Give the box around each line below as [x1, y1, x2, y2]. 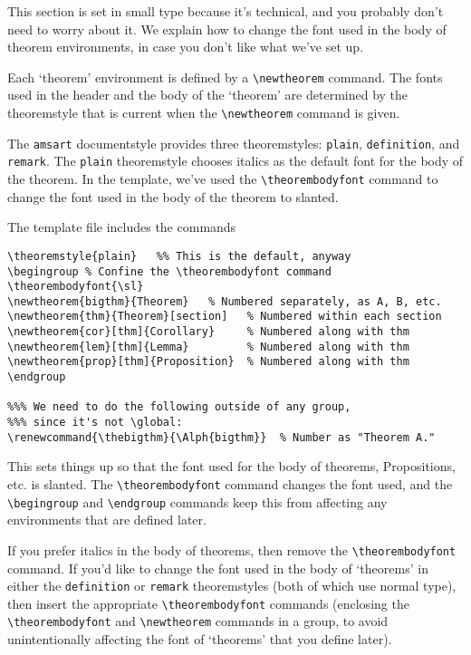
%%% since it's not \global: [7, 416, 183, 429]
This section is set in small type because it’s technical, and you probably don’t [7, 2, 444, 20]
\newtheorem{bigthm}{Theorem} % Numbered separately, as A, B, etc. [7, 294, 442, 308]
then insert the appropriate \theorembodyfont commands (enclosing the [7, 593, 409, 612]
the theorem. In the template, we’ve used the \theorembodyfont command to [7, 169, 438, 188]
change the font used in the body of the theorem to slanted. [7, 187, 339, 206]
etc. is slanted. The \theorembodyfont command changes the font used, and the [7, 474, 453, 493]
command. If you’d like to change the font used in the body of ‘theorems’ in [7, 558, 428, 577]
